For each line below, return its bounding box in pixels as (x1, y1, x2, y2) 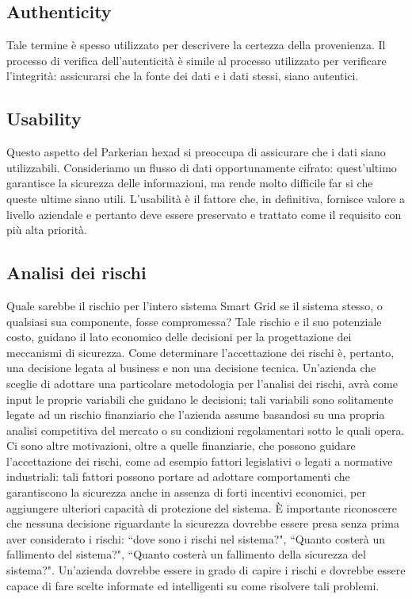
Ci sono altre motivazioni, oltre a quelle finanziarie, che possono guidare (6, 437, 356, 454)
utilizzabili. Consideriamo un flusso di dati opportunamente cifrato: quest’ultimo (6, 159, 397, 175)
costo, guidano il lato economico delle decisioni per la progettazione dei (6, 328, 352, 345)
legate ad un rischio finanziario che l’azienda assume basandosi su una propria (6, 406, 385, 423)
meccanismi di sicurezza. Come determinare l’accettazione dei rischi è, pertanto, (6, 344, 395, 360)
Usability (6, 106, 82, 131)
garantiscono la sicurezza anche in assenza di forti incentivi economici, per (6, 484, 366, 501)
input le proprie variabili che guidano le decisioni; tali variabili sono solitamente (6, 390, 394, 407)
